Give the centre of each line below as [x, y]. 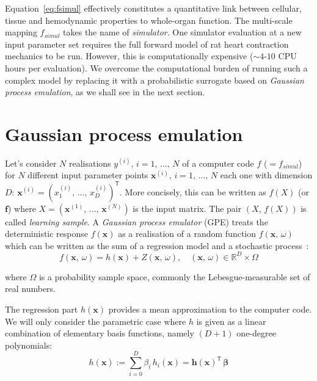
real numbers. [30, 288]
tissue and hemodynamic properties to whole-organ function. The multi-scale [149, 20]
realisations [90, 163]
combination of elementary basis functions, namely [100, 333]
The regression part [42, 309]
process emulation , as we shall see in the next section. [105, 92]
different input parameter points [88, 175]
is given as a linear [231, 321]
